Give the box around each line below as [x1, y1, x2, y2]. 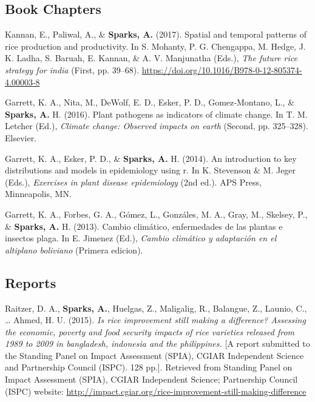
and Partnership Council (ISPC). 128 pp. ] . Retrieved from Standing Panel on [5, 361, 293, 374]
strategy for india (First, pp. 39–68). [5, 63, 140, 76]
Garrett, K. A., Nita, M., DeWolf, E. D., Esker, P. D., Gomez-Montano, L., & [5, 96, 295, 109]
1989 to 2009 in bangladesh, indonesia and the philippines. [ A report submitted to [5, 337, 310, 350]
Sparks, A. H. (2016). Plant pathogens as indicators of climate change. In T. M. [5, 107, 308, 120]
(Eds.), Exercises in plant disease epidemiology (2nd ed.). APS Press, [5, 175, 262, 188]
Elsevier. [5, 131, 37, 144]
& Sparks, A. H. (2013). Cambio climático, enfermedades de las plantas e [5, 219, 283, 232]
